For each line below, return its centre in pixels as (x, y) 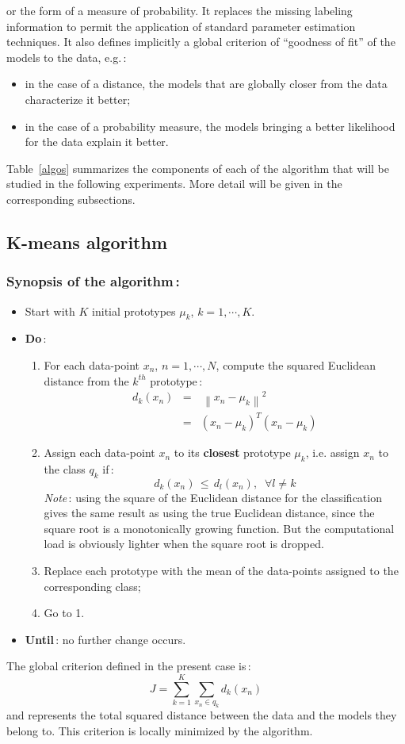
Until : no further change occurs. (105, 639)
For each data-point (92, 364)
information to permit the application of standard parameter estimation (181, 26)
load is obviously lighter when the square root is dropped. (184, 544)
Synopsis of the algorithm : (93, 281)
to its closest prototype (232, 453)
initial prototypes (134, 311)
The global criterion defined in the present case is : (129, 666)
